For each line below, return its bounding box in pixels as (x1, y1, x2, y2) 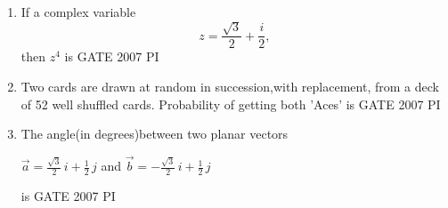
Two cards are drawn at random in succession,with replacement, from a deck (20, 77, 439, 96)
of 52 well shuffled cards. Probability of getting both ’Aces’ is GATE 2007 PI (20, 94, 441, 113)
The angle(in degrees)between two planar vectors (20, 124, 289, 143)
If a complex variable (20, 3, 136, 20)
